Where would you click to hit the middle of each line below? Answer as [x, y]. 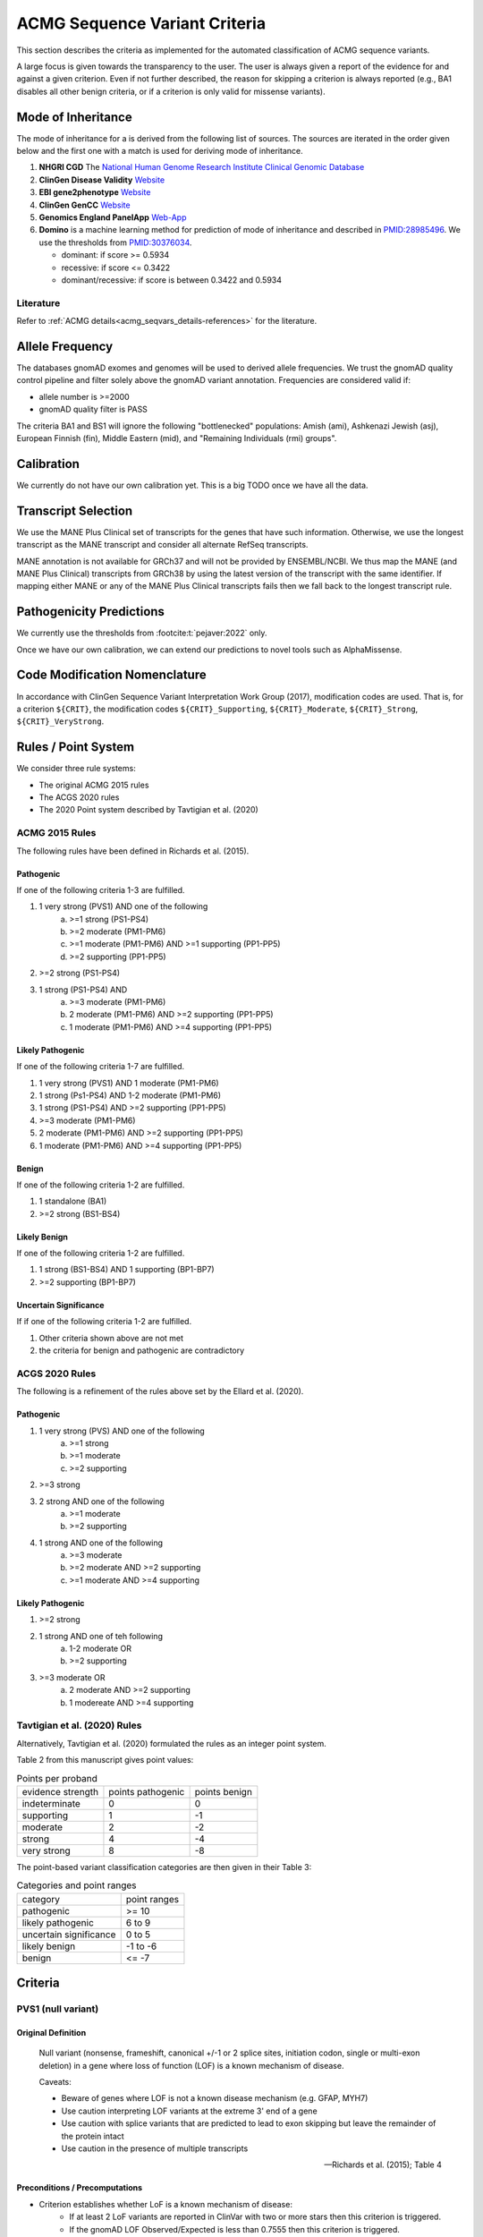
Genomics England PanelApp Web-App [113, 217]
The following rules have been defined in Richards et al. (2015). [133, 851]
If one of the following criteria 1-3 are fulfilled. [101, 889]
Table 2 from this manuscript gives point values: [105, 1760]
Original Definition [51, 2032]
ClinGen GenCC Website [85, 205]
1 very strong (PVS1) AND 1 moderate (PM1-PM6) [129, 1083]
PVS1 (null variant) [58, 2009]
